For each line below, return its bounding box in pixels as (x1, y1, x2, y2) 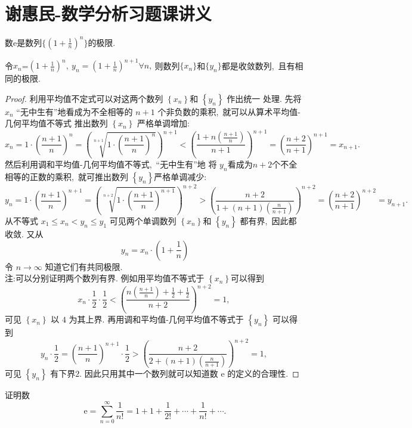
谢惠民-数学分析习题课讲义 (5, 1, 212, 26)
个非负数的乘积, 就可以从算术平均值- (157, 105, 301, 117)
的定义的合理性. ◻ (227, 367, 299, 380)
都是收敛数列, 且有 (221, 59, 295, 72)
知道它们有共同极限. (45, 260, 123, 272)
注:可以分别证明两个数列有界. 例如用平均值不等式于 (5, 272, 205, 284)
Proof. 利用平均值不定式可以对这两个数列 (5, 92, 163, 104)
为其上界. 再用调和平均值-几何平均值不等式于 (69, 313, 244, 325)
